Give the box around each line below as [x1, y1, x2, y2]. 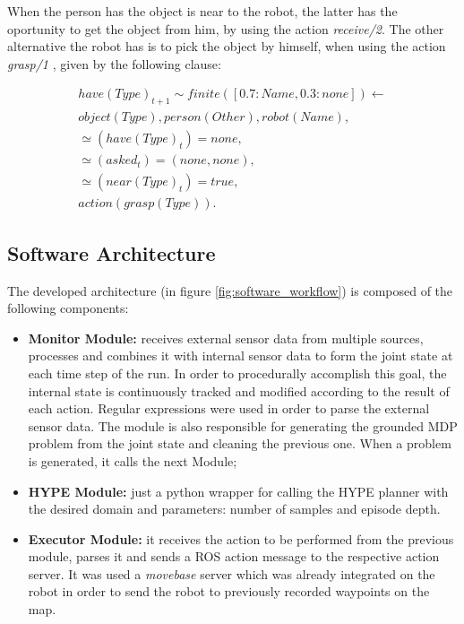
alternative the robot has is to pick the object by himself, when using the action [7, 37, 446, 56]
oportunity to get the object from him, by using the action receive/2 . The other [7, 19, 444, 38]
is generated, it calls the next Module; [28, 451, 237, 470]
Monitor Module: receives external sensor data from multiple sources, [28, 328, 424, 347]
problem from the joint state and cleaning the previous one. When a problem [28, 434, 451, 453]
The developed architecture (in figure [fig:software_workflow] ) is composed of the [7, 281, 453, 299]
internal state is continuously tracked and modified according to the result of [28, 381, 450, 400]
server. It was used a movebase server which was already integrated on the [28, 564, 435, 583]
